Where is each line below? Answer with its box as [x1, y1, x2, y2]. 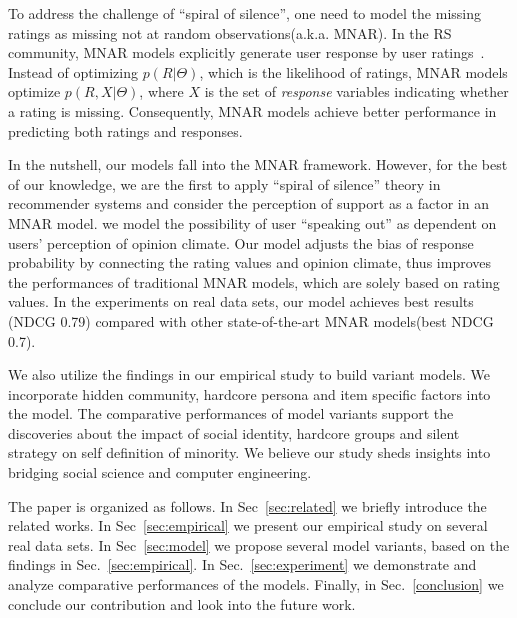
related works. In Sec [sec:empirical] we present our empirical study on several [8, 515, 488, 536]
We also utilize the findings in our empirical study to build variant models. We [8, 364, 490, 385]
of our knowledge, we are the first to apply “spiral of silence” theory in [8, 173, 441, 194]
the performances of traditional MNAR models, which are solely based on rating [8, 271, 500, 292]
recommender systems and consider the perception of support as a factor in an [8, 193, 489, 214]
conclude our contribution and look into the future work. [8, 593, 356, 614]
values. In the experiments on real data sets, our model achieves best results [8, 291, 474, 312]
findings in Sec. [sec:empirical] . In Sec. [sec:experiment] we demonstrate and [8, 554, 477, 575]
